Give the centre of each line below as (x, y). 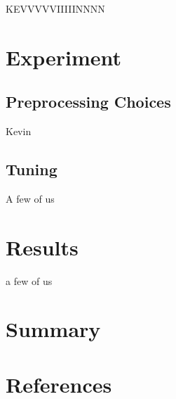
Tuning (32, 169)
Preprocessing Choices (88, 102)
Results (42, 247)
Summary (53, 329)
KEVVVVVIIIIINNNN (55, 8)
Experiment (64, 57)
